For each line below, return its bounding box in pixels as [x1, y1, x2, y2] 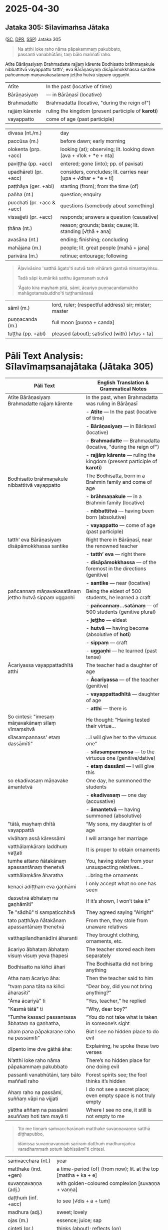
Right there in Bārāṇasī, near [85, 536, 152, 543]
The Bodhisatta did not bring [85, 960, 153, 967]
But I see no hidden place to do [85, 1028, 159, 1035]
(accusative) [85, 797, 116, 804]
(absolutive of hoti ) [85, 631, 131, 638]
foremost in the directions [85, 565, 146, 572]
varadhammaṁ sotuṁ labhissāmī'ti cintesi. [17, 1146, 105, 1152]
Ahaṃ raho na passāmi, [7, 1088, 63, 1096]
